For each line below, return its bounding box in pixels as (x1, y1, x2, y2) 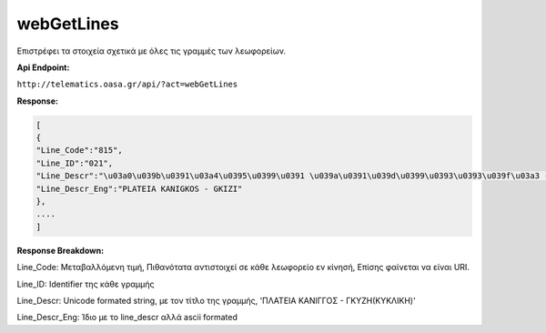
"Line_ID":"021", (35, 157, 114, 168)
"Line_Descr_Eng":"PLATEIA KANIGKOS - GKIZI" (35, 183, 243, 194)
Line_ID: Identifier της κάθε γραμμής (16, 278, 155, 289)
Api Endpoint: (16, 62, 70, 73)
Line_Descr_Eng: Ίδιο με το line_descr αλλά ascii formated (16, 312, 238, 323)
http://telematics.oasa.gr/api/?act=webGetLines (16, 79, 238, 90)
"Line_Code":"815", (35, 146, 123, 156)
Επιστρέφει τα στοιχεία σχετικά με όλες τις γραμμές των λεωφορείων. (16, 45, 287, 56)
